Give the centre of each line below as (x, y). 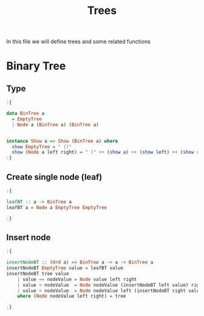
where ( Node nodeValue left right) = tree (72, 296)
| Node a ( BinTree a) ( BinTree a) (55, 125)
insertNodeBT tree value (38, 273)
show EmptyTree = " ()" (42, 146)
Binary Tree (36, 66)
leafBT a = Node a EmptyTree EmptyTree (57, 207)
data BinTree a (25, 114)
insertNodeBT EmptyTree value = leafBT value (65, 268)
